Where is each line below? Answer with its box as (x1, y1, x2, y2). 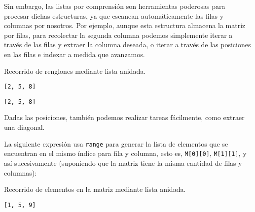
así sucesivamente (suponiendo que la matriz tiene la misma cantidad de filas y (4, 157, 242, 168)
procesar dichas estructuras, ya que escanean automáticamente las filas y (4, 10, 224, 21)
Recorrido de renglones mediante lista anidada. (4, 65, 146, 76)
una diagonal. (4, 122, 45, 132)
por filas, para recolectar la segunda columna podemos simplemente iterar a (4, 30, 233, 40)
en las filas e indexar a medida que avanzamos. (4, 49, 145, 59)
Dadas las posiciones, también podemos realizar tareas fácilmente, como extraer (4, 112, 245, 122)
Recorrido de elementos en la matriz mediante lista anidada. (4, 184, 186, 194)
